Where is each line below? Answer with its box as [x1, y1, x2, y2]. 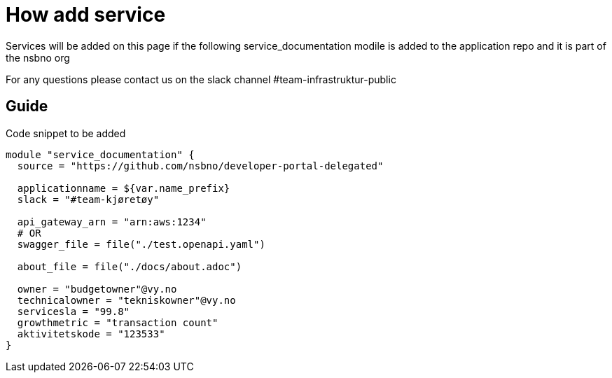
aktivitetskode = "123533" [17, 328, 165, 339]
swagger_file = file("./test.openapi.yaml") [17, 238, 265, 250]
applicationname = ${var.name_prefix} [17, 182, 230, 194]
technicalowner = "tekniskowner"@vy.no [17, 294, 236, 306]
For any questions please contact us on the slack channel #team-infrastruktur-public [6, 73, 396, 85]
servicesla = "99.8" [17, 305, 130, 317]
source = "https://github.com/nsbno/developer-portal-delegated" [17, 160, 384, 171]
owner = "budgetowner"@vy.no [17, 283, 177, 295]
